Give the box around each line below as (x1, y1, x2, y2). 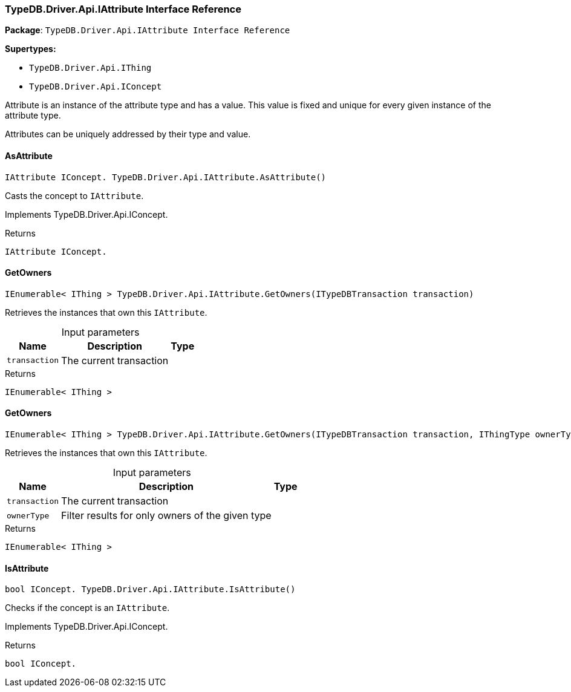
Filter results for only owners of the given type (61, 509, 272, 522)
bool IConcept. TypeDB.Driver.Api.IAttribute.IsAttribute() (5, 584, 296, 595)
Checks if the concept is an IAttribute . (5, 602, 170, 613)
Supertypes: (5, 44, 56, 54)
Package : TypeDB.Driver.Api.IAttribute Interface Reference (5, 25, 290, 36)
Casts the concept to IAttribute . (5, 190, 144, 201)
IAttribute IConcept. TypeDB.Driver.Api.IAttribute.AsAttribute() (5, 172, 327, 182)
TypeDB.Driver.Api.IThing (29, 63, 152, 73)
